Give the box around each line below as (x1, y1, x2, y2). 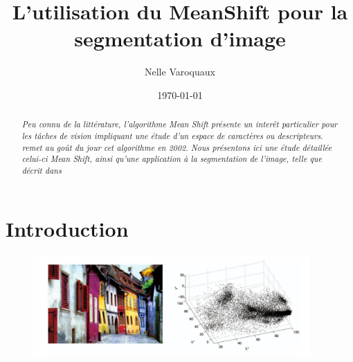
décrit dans (21, 164, 62, 176)
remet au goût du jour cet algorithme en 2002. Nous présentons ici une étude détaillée (21, 141, 332, 153)
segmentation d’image (74, 24, 286, 53)
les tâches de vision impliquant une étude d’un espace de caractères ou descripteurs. (21, 129, 323, 141)
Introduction (6, 214, 129, 242)
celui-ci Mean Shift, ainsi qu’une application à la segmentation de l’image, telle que (21, 153, 322, 165)
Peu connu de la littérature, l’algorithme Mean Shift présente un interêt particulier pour (21, 118, 338, 130)
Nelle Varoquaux (145, 64, 215, 79)
